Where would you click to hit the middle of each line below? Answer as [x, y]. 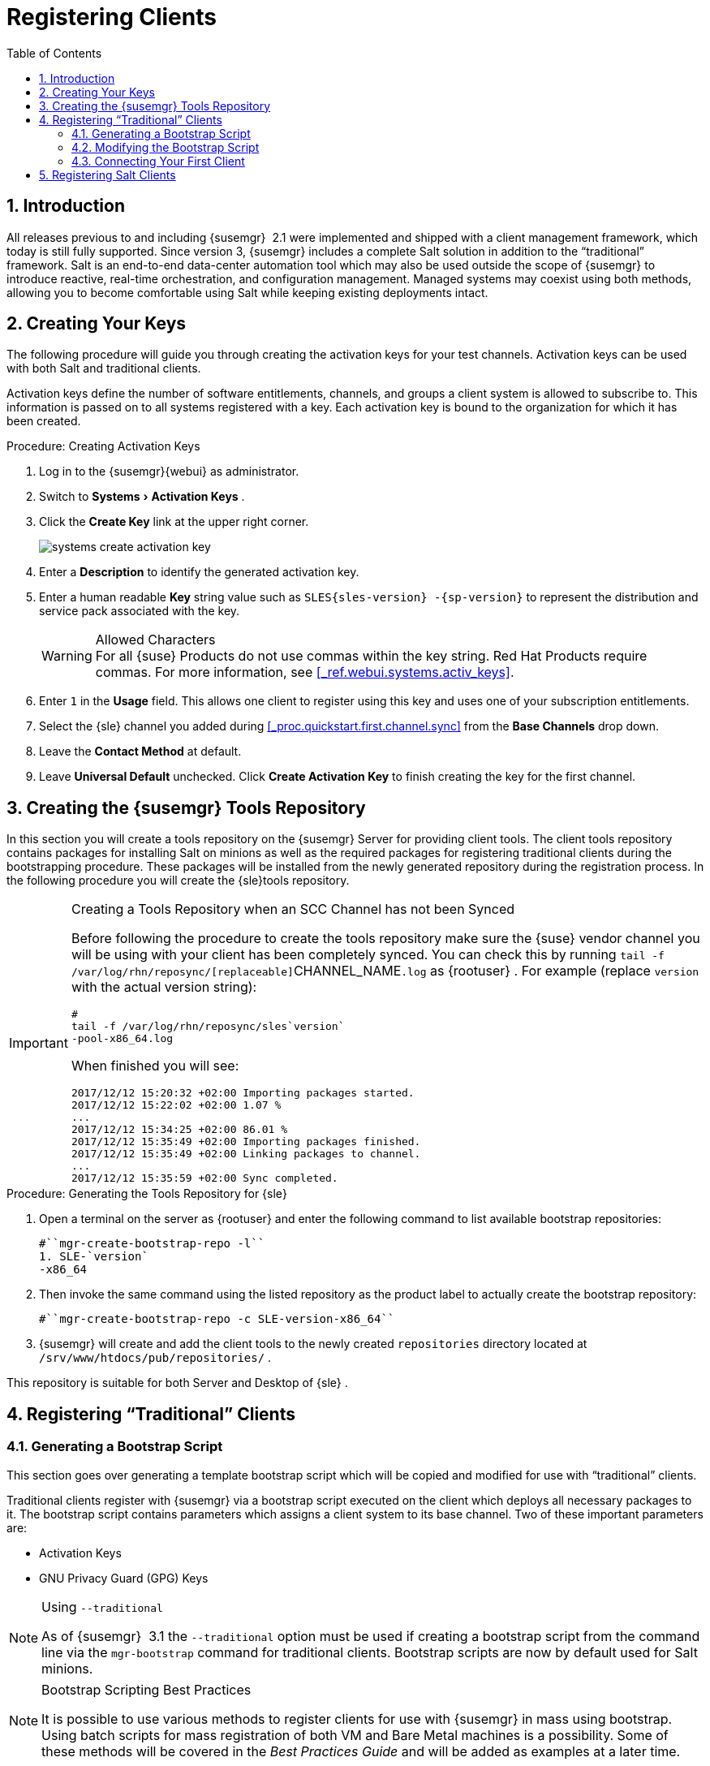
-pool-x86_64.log [122, 1039]
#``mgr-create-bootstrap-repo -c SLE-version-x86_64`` [217, 1319]
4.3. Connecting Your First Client [158, 161]
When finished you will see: [155, 1066]
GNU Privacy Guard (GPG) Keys [124, 1578]
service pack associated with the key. [140, 611]
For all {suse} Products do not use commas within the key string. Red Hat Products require [371, 656]
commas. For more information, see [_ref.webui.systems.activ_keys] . [305, 672]
